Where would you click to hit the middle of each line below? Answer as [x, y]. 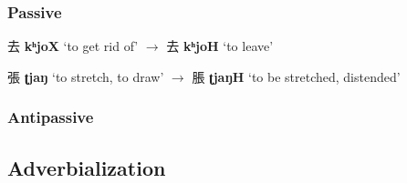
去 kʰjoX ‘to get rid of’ [73, 46]
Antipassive [51, 117]
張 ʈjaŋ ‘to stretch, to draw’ [86, 76]
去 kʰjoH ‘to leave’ [220, 46]
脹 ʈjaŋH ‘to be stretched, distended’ [296, 76]
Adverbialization [87, 167]
